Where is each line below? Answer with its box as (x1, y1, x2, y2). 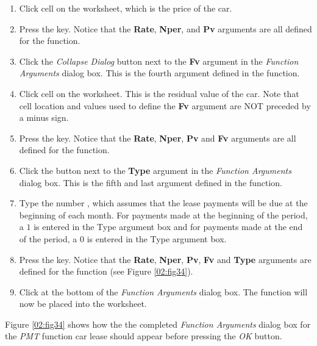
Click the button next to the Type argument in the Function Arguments (19, 164, 291, 176)
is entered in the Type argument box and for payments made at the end (34, 220, 303, 233)
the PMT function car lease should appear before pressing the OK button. (5, 330, 282, 342)
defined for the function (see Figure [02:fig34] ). (19, 265, 193, 278)
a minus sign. (19, 111, 69, 124)
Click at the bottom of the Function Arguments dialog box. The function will (19, 285, 308, 298)
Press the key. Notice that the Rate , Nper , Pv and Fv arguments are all (19, 131, 296, 144)
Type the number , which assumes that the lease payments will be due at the (19, 196, 308, 209)
